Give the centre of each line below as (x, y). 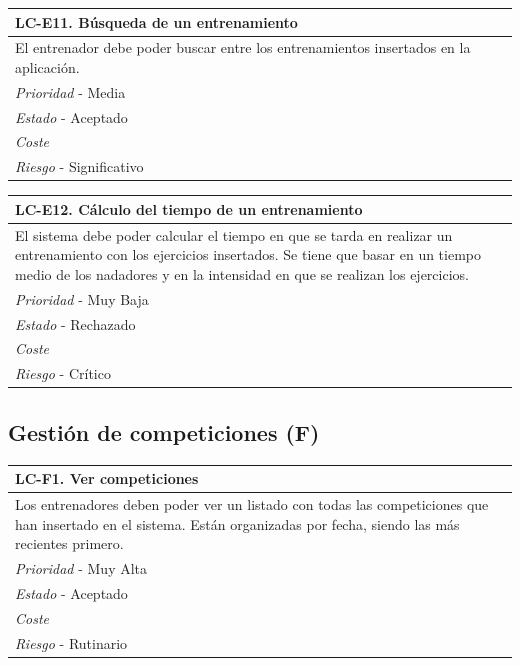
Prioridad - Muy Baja (82, 298)
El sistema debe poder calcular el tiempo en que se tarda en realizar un (234, 234)
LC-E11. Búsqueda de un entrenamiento (156, 21)
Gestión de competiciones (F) (164, 431)
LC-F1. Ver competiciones (107, 478)
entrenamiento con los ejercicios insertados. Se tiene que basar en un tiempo (248, 254)
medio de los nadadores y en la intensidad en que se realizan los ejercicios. (242, 273)
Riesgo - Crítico (63, 373)
